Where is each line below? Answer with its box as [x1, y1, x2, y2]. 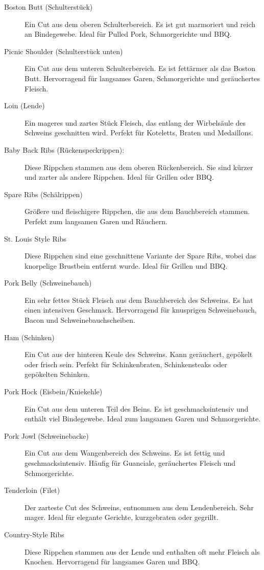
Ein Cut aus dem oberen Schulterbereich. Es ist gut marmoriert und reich [25, 18, 256, 29]
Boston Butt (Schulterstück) [4, 2, 93, 12]
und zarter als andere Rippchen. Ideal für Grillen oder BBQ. [25, 172, 214, 182]
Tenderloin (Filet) [4, 485, 60, 495]
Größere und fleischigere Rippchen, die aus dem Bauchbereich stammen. [25, 206, 250, 217]
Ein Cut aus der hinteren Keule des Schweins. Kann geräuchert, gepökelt [25, 349, 253, 360]
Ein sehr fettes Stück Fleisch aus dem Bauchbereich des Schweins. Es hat [25, 294, 253, 305]
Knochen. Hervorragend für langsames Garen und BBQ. [25, 556, 200, 567]
